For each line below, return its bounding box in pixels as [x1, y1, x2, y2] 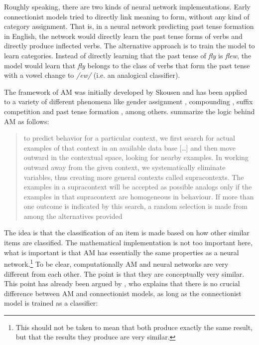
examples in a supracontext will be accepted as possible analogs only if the [23, 181, 252, 192]
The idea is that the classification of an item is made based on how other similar [4, 227, 250, 238]
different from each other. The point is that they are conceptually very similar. [4, 268, 245, 279]
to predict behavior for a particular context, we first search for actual [23, 133, 235, 143]
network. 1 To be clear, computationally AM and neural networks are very [4, 257, 229, 269]
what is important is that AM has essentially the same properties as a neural [4, 247, 239, 257]
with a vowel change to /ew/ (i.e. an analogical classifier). [4, 70, 180, 80]
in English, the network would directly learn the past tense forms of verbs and [4, 30, 243, 41]
